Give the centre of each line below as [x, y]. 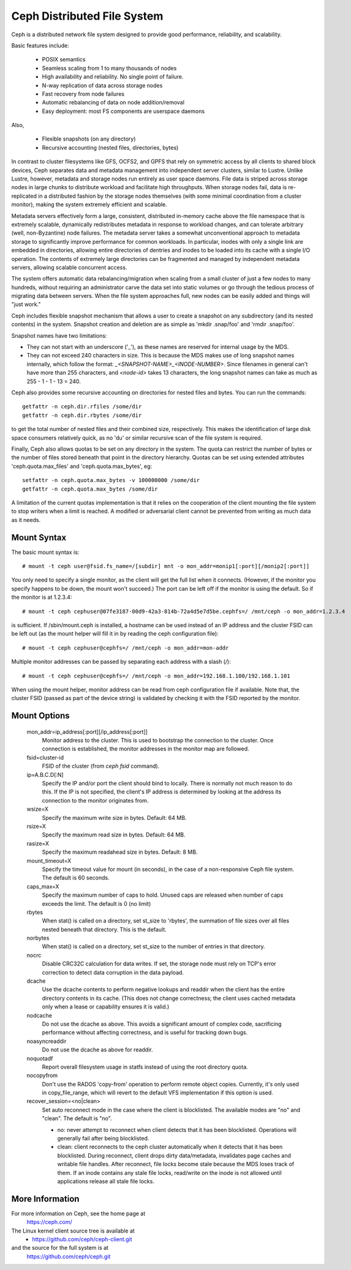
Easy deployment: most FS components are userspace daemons [123, 111]
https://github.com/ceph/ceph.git [69, 1256]
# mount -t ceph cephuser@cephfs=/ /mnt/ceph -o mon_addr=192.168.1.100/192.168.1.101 [156, 676]
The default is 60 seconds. [76, 878]
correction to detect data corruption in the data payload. [113, 972]
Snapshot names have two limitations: [59, 335]
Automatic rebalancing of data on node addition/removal [113, 103]
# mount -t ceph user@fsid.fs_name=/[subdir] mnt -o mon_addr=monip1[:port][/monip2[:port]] [166, 566]
